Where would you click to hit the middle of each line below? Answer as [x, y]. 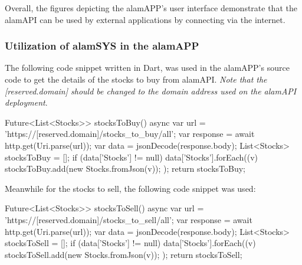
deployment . [26, 102]
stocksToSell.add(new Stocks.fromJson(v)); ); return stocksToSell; [124, 254]
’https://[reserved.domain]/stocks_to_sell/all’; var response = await [129, 219]
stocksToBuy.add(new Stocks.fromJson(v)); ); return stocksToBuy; [125, 169]
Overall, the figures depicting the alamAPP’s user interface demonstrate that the [151, 8]
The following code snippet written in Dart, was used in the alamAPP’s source [147, 68]
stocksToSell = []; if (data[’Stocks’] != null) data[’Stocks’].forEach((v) [130, 243]
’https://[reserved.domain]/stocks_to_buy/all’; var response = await [130, 134]
